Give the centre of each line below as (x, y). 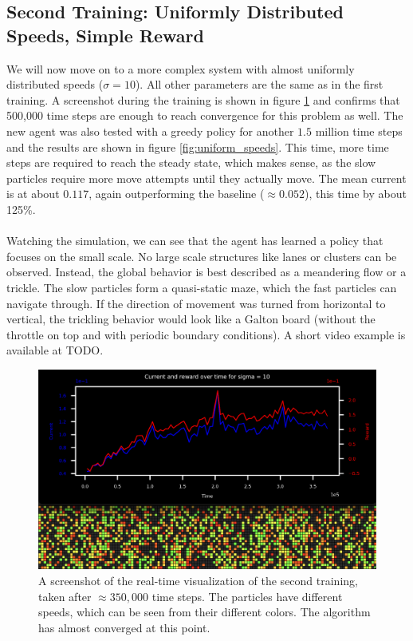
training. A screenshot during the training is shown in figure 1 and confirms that (203, 99)
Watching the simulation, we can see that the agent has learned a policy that (195, 241)
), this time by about (355, 194)
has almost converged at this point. (124, 627)
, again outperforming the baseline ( (177, 194)
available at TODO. (55, 350)
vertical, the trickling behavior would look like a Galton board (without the (191, 319)
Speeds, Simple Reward (105, 35)
